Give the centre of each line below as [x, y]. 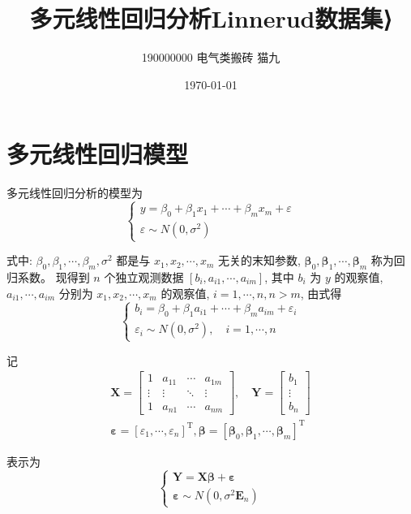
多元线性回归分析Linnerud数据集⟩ [211, 18]
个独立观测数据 [144, 277]
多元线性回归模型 [98, 154]
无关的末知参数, [259, 260]
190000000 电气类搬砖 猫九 [211, 57]
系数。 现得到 [54, 277]
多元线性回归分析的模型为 [75, 193]
